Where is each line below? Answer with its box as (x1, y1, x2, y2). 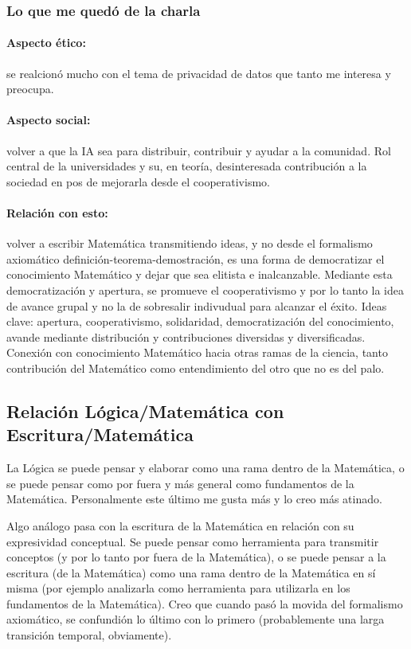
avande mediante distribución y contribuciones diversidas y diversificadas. (6, 328, 366, 345)
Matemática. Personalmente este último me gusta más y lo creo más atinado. (6, 491, 382, 507)
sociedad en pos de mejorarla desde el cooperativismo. (6, 173, 270, 190)
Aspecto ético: (6, 34, 86, 51)
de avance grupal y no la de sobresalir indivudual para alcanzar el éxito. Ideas (6, 297, 387, 314)
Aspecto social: (6, 111, 91, 128)
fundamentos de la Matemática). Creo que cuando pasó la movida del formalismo (6, 595, 403, 612)
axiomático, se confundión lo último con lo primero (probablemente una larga (6, 611, 385, 627)
